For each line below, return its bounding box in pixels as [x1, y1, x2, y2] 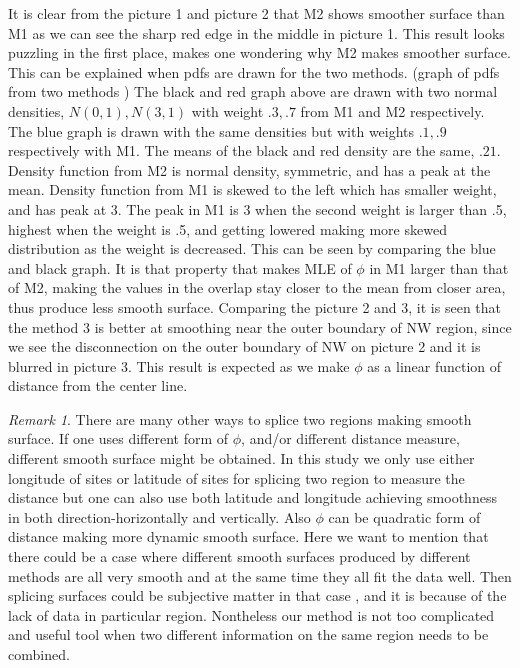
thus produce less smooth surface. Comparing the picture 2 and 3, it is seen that [8, 296, 502, 317]
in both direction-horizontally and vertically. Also [8, 506, 311, 527]
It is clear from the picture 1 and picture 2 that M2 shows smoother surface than [8, 3, 505, 23]
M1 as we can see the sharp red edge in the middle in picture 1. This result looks [8, 22, 505, 43]
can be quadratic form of [328, 506, 481, 527]
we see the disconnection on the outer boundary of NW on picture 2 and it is [8, 336, 481, 357]
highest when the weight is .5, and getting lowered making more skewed [8, 218, 447, 239]
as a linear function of [367, 355, 502, 376]
